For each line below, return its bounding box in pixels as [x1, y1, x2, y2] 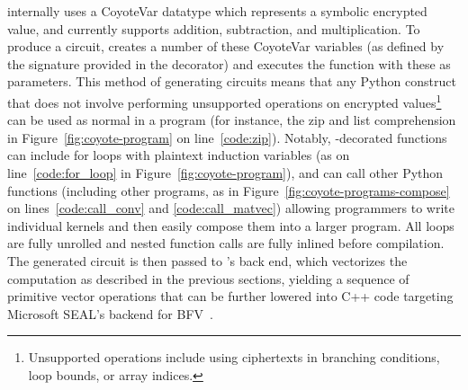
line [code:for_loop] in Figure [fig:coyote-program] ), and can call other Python [7, 164, 444, 182]
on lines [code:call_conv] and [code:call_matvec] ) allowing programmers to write [7, 199, 454, 217]
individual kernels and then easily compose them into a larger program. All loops [7, 216, 454, 235]
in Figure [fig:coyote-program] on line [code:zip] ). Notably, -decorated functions [7, 128, 447, 146]
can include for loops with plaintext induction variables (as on [7, 146, 350, 164]
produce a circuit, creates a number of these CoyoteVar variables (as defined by [7, 37, 445, 56]
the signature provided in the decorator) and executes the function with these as [7, 54, 451, 73]
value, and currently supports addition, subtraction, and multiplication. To [7, 19, 420, 38]
